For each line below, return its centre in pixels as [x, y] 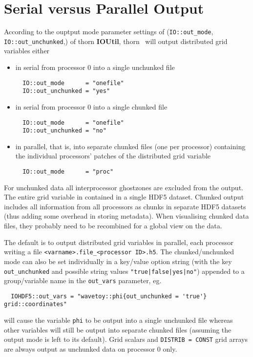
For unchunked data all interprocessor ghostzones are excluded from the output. [124, 187]
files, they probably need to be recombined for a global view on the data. [113, 226]
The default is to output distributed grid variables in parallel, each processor [119, 242]
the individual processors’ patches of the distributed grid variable [113, 156]
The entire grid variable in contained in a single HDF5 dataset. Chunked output [124, 197]
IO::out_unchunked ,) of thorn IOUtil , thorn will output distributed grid [116, 41]
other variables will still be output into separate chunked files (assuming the [118, 329]
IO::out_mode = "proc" [68, 172]
